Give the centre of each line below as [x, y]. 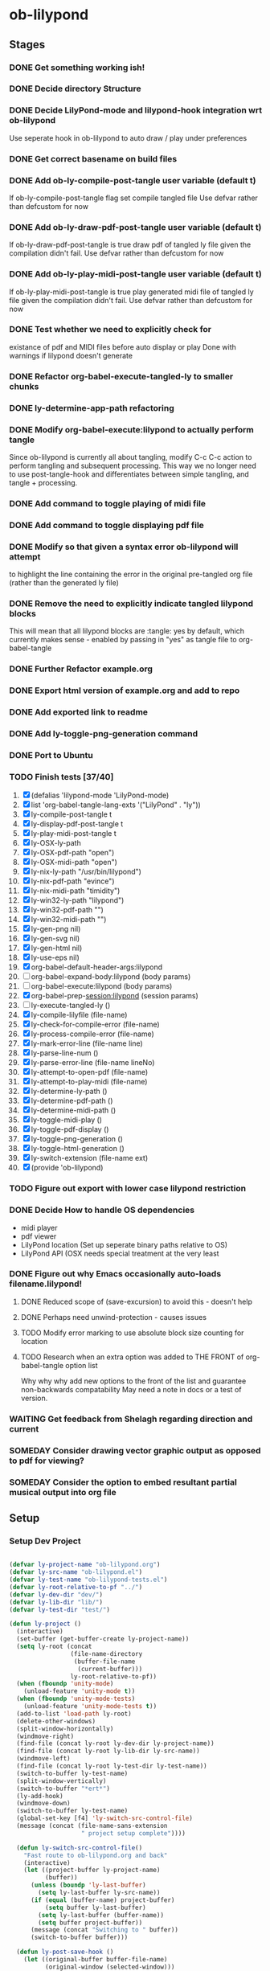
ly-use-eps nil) [55, 957]
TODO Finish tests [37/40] [61, 777]
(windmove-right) [45, 1736]
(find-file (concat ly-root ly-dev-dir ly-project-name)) [116, 1744]
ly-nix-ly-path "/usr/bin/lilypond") [86, 872]
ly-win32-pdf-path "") [67, 910]
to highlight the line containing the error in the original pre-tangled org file [131, 574]
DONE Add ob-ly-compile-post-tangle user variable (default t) [133, 180]
